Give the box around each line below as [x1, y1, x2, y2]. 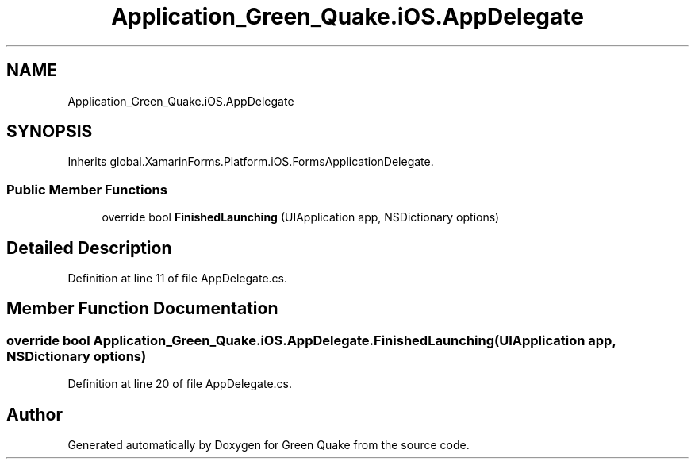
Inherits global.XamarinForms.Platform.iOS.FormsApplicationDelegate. [67, 155, 434, 169]
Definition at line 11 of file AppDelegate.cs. [67, 271, 288, 286]
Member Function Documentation [6, 298, 278, 319]
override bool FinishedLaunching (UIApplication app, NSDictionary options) [102, 210, 500, 225]
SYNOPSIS [6, 121, 93, 142]
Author [6, 404, 63, 425]
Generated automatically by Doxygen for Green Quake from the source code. [67, 438, 470, 452]
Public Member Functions [6, 181, 167, 198]
